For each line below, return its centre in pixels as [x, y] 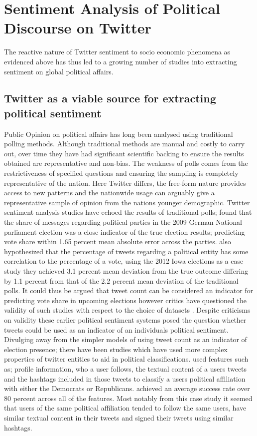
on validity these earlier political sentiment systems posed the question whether [125, 319]
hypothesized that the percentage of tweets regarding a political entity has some [126, 251]
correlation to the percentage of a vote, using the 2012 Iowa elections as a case [124, 261]
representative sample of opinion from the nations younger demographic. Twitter [127, 202]
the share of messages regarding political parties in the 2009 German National [123, 222]
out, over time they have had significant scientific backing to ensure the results [124, 153]
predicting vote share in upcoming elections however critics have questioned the [125, 300]
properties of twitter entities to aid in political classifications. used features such [126, 359]
